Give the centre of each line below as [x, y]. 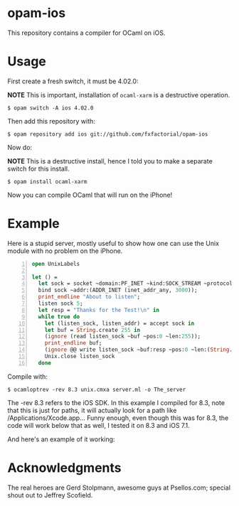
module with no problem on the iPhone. [65, 251]
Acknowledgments [65, 468]
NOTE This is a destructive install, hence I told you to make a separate [110, 161]
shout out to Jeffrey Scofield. [50, 495]
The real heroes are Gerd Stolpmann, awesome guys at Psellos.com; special [119, 488]
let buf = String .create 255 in [92, 330]
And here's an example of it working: [61, 439]
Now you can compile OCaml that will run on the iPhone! [90, 195]
